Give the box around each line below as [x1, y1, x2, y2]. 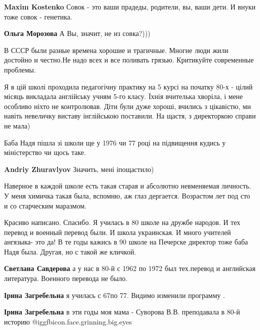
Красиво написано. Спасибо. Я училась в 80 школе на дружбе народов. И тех [4, 217, 240, 227]
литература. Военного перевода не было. [4, 273, 127, 283]
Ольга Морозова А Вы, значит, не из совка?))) [4, 28, 150, 38]
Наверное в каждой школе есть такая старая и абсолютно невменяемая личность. [4, 180, 251, 191]
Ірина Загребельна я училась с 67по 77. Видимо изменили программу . [4, 289, 225, 300]
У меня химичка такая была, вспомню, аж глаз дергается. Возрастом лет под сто [4, 190, 250, 200]
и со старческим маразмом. [4, 200, 86, 210]
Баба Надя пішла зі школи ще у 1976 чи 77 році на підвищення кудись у [4, 137, 226, 147]
